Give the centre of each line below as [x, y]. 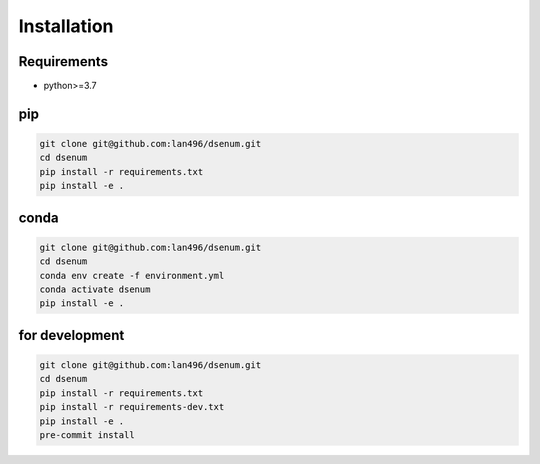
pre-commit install [87, 434]
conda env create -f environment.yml [132, 275]
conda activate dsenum [95, 289]
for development [71, 335]
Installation [66, 26]
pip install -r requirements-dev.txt [132, 407]
